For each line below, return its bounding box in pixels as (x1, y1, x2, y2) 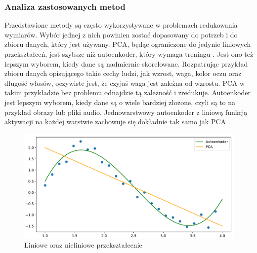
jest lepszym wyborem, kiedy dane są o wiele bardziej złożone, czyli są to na (4, 97, 236, 107)
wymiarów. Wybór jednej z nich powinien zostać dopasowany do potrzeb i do (4, 29, 238, 39)
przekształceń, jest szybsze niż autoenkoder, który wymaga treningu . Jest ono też (4, 49, 254, 59)
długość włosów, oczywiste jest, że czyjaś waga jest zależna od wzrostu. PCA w (4, 77, 245, 88)
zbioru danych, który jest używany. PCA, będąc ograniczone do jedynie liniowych (4, 39, 251, 49)
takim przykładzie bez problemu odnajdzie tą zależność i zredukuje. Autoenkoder (4, 87, 251, 98)
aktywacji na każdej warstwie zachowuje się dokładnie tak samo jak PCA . (4, 116, 230, 127)
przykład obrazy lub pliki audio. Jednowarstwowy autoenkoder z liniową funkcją (4, 107, 248, 117)
